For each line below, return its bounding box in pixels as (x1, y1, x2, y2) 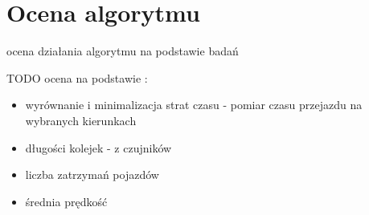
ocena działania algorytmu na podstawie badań (6, 43, 239, 59)
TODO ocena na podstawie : (6, 69, 148, 86)
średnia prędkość (25, 193, 108, 209)
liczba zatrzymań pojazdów (25, 166, 159, 183)
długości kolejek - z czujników (25, 139, 172, 156)
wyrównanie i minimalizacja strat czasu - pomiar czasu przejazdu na (25, 96, 363, 113)
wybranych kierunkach (25, 112, 137, 128)
